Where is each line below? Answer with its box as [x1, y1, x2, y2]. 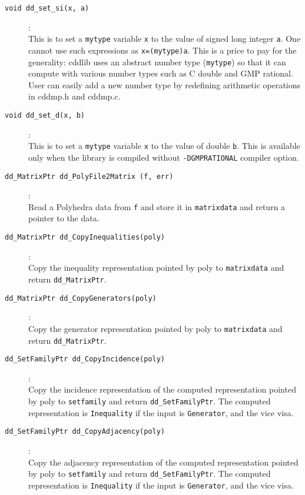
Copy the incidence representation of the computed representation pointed [28, 383, 296, 396]
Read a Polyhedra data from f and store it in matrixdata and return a [28, 200, 286, 212]
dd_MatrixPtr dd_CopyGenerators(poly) [5, 294, 157, 303]
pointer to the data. [28, 212, 100, 224]
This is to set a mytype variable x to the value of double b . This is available [28, 139, 300, 152]
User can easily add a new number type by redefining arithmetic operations [28, 78, 301, 91]
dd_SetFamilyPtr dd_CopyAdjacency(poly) [5, 427, 165, 436]
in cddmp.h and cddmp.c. [28, 90, 121, 102]
